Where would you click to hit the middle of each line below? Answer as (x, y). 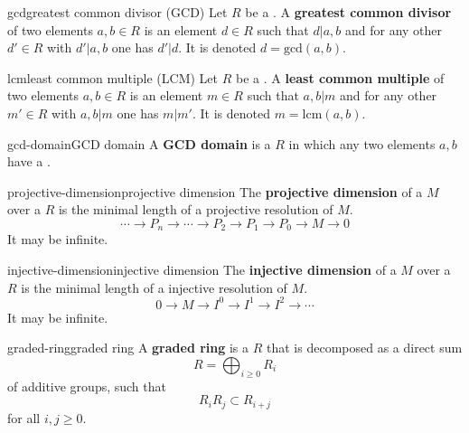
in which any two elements (362, 143)
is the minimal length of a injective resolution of (154, 287)
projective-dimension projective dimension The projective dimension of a (215, 191)
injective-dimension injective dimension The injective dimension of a (202, 269)
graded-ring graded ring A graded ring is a (128, 348)
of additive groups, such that (87, 386)
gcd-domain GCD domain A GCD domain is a (139, 143)
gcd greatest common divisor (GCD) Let (117, 12)
